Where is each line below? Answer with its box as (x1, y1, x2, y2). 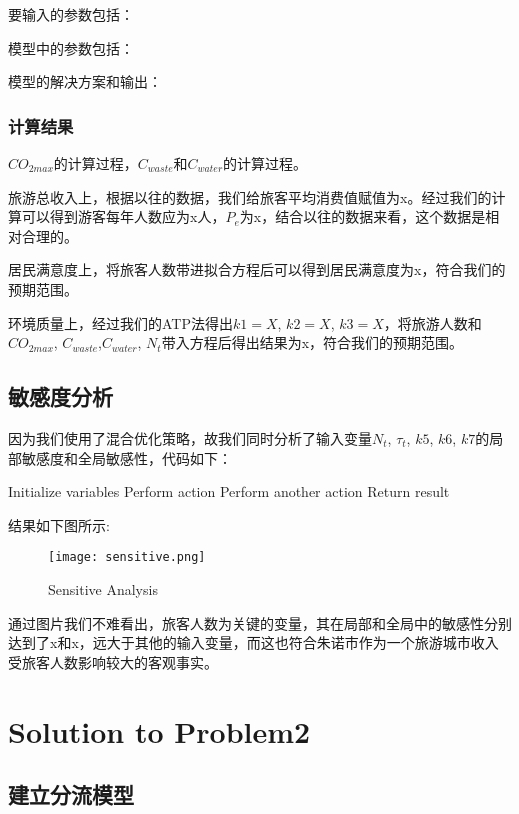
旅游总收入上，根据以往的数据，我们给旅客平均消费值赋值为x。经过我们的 (8, 186, 492, 207)
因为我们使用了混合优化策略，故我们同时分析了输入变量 (8, 427, 372, 448)
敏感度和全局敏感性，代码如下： (21, 447, 232, 468)
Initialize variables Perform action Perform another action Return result (8, 481, 450, 502)
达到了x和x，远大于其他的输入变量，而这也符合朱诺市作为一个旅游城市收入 (8, 632, 499, 653)
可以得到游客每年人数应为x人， (21, 206, 226, 227)
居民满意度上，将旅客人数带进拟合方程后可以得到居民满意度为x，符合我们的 (8, 259, 506, 280)
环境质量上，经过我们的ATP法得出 (8, 312, 233, 333)
